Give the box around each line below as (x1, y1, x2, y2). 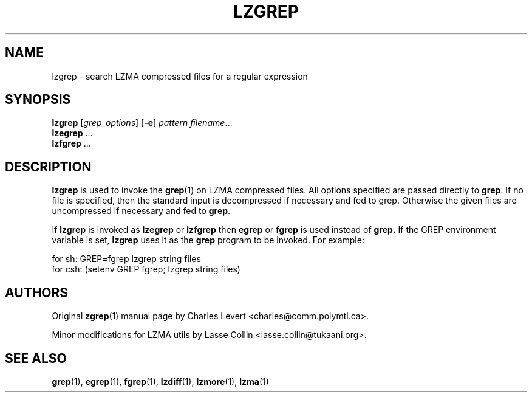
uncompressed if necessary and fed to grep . (52, 205, 231, 216)
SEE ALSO (5, 350, 67, 366)
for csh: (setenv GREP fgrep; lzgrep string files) (52, 264, 240, 275)
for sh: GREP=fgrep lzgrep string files (52, 254, 201, 264)
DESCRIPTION (5, 159, 92, 174)
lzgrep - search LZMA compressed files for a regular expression (52, 71, 308, 81)
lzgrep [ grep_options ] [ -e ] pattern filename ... (52, 117, 233, 128)
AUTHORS (5, 285, 69, 300)
